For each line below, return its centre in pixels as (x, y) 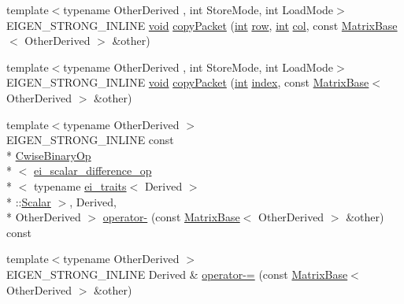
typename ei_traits (80, 185)
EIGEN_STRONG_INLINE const (90, 140)
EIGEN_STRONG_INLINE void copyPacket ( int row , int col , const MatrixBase (202, 25)
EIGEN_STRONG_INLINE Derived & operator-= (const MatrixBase (177, 274)
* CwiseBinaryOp (49, 155)
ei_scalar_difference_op (93, 171)
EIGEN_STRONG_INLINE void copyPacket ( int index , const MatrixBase (188, 82)
